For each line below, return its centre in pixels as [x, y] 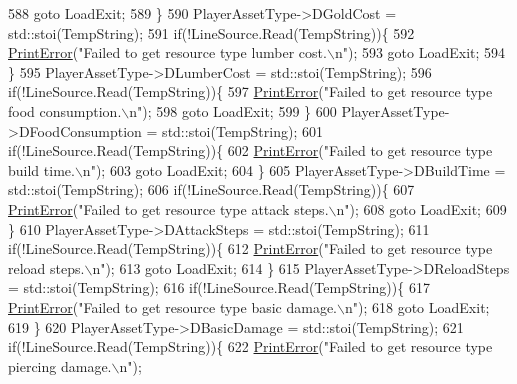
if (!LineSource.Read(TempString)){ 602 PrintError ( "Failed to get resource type [250, 150]
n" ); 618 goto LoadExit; [417, 306]
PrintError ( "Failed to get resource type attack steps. [168, 208]
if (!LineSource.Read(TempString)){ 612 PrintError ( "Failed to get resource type [250, 248]
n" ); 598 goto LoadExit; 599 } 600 [233, 110]
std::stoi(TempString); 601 [242, 130]
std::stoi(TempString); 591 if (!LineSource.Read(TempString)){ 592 [211, 32]
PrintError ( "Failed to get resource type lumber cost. [167, 52]
